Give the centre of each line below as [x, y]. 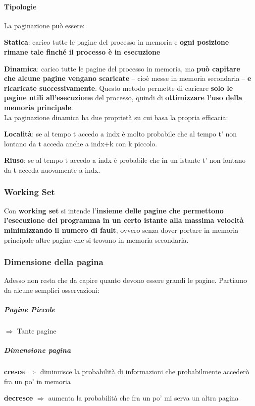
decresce [19, 398]
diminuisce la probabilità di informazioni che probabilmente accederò [145, 372]
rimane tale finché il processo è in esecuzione [82, 51]
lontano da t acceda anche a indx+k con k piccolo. [81, 143]
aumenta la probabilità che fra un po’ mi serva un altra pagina [143, 398]
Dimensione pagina [37, 350]
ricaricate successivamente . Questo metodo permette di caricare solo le [119, 88]
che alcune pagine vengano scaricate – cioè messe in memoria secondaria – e [128, 78]
